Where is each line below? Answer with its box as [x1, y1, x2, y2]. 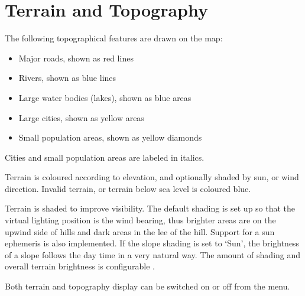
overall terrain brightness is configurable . [5, 260, 155, 272]
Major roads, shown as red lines [18, 51, 134, 64]
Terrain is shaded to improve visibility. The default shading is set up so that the [5, 202, 296, 214]
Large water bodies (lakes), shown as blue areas [18, 91, 192, 103]
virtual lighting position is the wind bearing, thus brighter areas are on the [5, 214, 276, 226]
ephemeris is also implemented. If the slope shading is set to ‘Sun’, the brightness [5, 237, 300, 249]
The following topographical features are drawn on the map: [5, 32, 223, 44]
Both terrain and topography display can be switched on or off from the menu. [5, 280, 290, 292]
